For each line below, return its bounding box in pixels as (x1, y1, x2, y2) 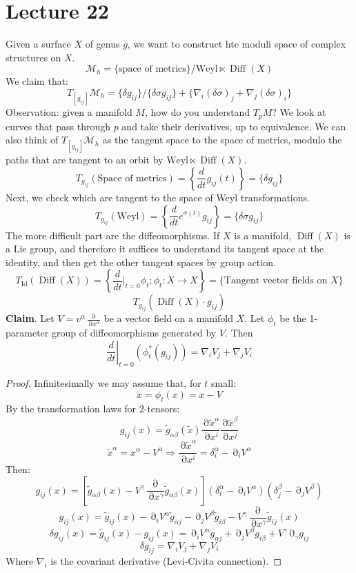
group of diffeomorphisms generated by (51, 325, 217, 340)
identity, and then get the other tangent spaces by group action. (6, 254, 276, 269)
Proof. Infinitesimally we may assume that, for (6, 376, 201, 390)
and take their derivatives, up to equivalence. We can (121, 119, 346, 133)
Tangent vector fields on (224, 276, 328, 286)
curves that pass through (6, 119, 110, 133)
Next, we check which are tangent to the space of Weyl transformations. (6, 190, 310, 204)
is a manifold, (234, 228, 292, 242)
